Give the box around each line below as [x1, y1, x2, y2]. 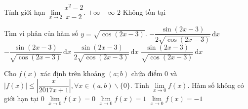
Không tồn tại [123, 6, 166, 17]
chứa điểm [131, 68, 163, 79]
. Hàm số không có [187, 80, 244, 90]
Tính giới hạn [4, 6, 45, 17]
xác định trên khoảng [40, 68, 105, 79]
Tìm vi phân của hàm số [4, 28, 79, 38]
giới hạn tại [4, 93, 39, 103]
